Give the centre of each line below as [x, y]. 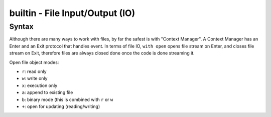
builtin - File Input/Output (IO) [72, 13]
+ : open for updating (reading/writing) [61, 106]
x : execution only [40, 85]
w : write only [35, 78]
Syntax [21, 26]
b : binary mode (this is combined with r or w [67, 99]
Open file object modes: [34, 62]
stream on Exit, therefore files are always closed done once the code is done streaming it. [102, 53]
